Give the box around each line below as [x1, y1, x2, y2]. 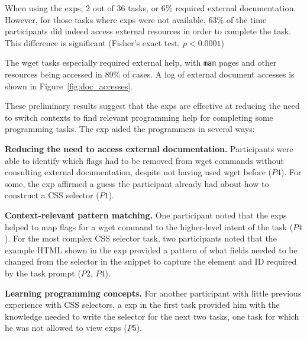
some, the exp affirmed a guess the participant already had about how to [5, 177, 269, 189]
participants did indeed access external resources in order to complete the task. [5, 25, 292, 37]
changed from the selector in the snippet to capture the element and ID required [5, 255, 297, 268]
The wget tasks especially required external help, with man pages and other [5, 56, 277, 69]
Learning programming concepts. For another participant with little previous [5, 287, 302, 299]
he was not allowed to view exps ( [5, 321, 127, 334]
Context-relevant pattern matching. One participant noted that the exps [5, 208, 287, 221]
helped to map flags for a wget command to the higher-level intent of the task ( [5, 220, 293, 233]
